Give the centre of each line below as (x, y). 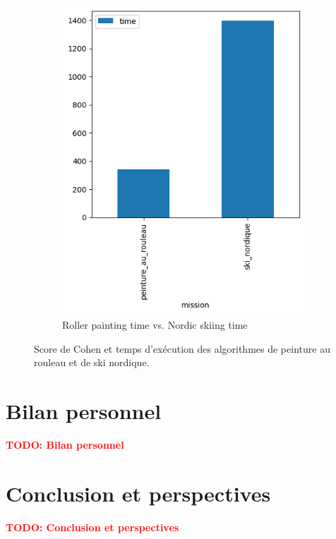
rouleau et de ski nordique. (92, 362)
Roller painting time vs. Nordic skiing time (155, 324)
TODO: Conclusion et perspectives (92, 527)
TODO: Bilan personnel (65, 444)
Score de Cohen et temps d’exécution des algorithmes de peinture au (182, 348)
